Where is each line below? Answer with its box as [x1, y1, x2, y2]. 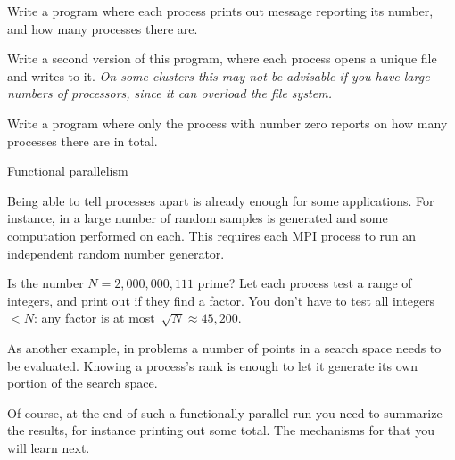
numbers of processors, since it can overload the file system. [7, 84, 332, 103]
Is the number [7, 274, 84, 292]
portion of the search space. [7, 374, 158, 392]
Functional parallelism [7, 161, 128, 180]
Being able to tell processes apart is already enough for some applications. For [7, 191, 434, 209]
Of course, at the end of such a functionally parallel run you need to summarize [7, 403, 443, 422]
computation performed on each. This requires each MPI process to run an [7, 226, 417, 244]
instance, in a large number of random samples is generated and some [7, 209, 388, 227]
